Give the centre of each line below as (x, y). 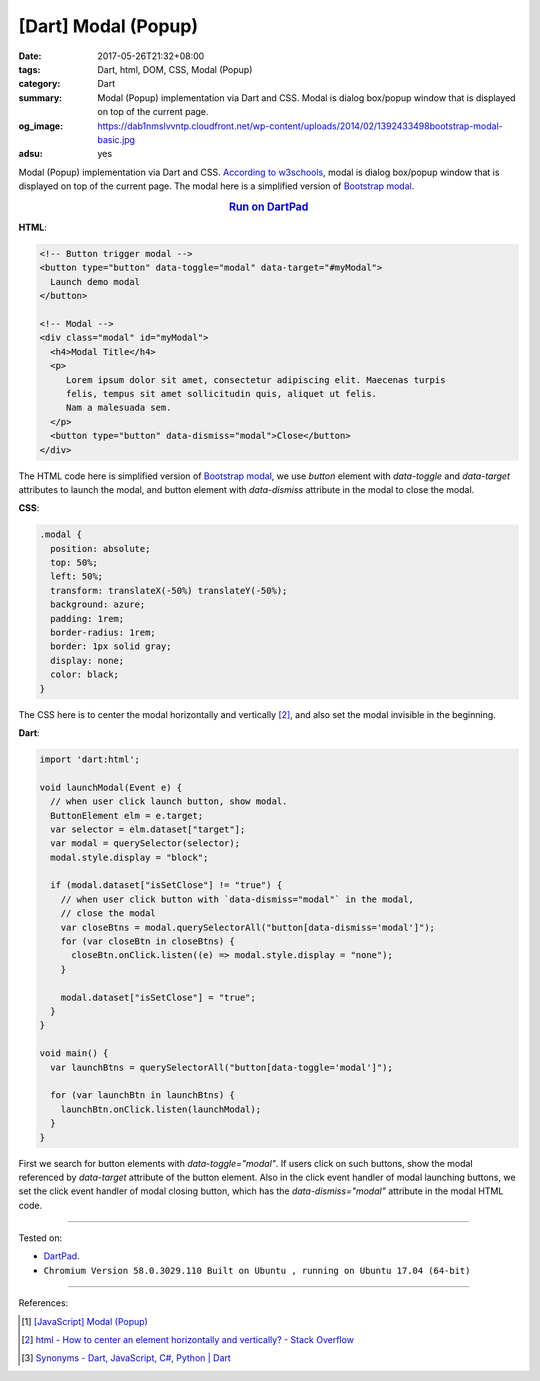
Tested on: (40, 1238)
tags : (29, 69)
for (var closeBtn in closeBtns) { (147, 941)
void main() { (74, 1053)
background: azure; (98, 604)
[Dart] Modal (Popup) (108, 26)
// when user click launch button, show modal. (169, 801)
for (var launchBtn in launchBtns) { (142, 1095)
